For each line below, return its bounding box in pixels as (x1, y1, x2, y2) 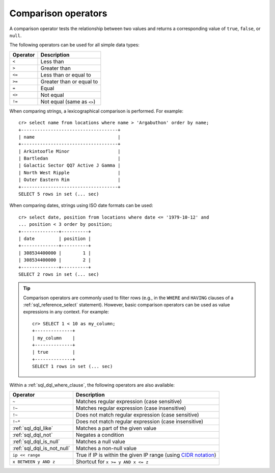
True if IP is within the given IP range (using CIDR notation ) (75, 452, 216, 458)
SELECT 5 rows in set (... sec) (18, 191, 99, 197)
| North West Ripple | (18, 170, 121, 175)
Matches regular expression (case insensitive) (75, 405, 186, 411)
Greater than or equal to (40, 78, 98, 85)
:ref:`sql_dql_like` (12, 425, 53, 432)
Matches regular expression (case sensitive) (75, 398, 182, 405)
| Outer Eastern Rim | (18, 177, 121, 183)
